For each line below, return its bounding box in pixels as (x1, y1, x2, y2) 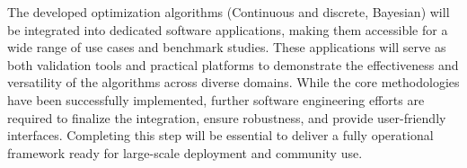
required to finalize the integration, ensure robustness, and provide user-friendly (7, 108, 446, 127)
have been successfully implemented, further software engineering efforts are (7, 90, 425, 109)
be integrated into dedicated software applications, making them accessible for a (7, 20, 448, 39)
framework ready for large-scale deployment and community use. (7, 143, 363, 162)
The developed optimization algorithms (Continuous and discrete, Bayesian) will (7, 3, 450, 21)
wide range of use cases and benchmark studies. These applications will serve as (7, 38, 446, 57)
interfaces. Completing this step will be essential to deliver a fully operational (7, 126, 434, 145)
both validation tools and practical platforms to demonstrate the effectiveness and (7, 55, 459, 74)
